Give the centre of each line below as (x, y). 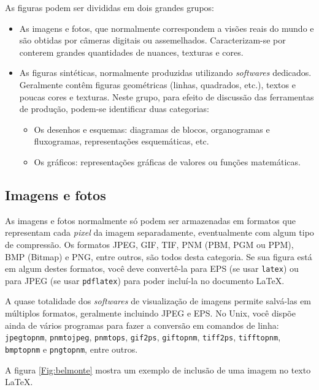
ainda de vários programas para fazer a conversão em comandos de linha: (142, 325)
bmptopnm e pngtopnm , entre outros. (71, 349)
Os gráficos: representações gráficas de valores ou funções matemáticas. (167, 161)
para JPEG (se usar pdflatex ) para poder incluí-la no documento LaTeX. (145, 280)
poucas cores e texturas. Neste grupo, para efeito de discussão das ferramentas (167, 96)
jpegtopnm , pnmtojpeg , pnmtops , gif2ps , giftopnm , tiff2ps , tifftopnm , (143, 337)
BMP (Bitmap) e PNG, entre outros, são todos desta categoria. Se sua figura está (159, 256)
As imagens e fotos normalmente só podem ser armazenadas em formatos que (150, 220)
